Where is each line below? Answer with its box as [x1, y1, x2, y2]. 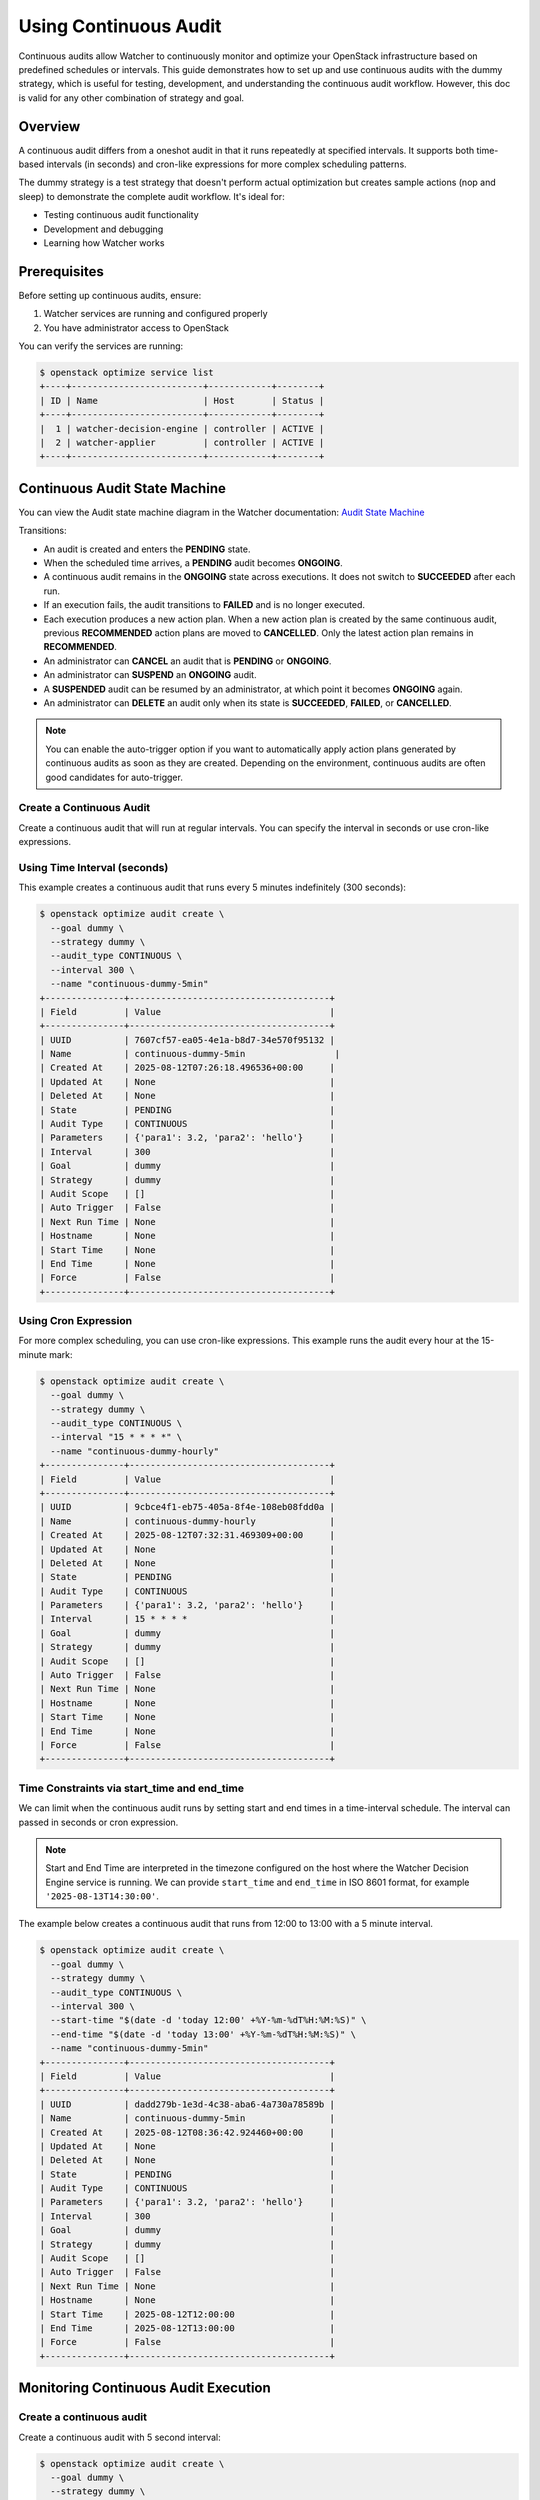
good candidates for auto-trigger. [45, 771, 184, 783]
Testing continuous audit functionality [43, 209, 199, 221]
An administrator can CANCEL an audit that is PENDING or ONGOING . [43, 655, 332, 667]
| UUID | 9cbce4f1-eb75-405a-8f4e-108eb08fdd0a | [39, 1501, 335, 1513]
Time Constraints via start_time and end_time [18, 1781, 245, 1795]
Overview [18, 118, 81, 135]
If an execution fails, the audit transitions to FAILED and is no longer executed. [43, 599, 365, 611]
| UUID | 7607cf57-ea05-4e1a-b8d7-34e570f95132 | [39, 1034, 335, 1045]
